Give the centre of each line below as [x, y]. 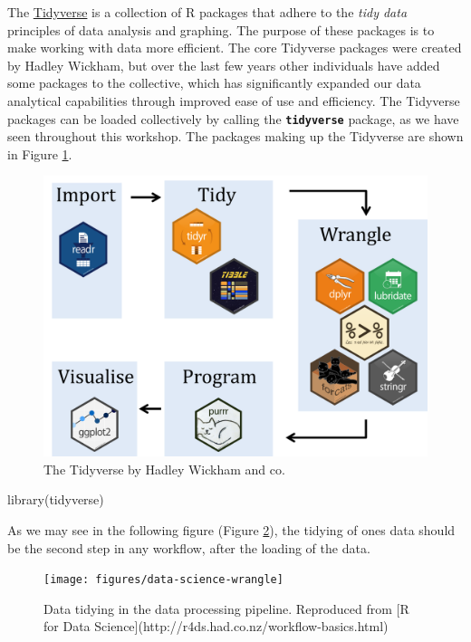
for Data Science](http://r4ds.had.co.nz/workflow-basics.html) [216, 626]
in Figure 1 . [40, 153]
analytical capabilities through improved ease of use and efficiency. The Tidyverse [234, 100]
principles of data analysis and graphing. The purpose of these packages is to [221, 29]
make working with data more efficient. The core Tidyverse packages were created [235, 48]
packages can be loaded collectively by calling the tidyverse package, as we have [233, 118]
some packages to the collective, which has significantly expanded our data [214, 83]
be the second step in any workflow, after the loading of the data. [189, 547]
